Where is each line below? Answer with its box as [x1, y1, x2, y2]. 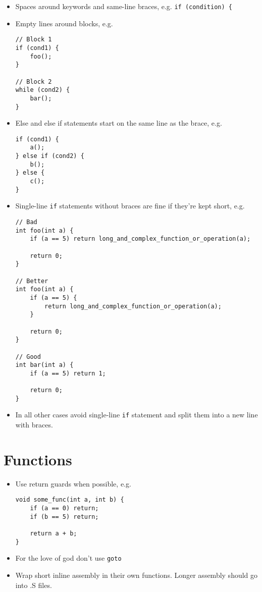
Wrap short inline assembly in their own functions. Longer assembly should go [15, 570, 258, 580]
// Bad [15, 219, 37, 226]
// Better [15, 277, 48, 285]
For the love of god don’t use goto [15, 553, 122, 563]
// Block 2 [15, 78, 52, 85]
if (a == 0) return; [30, 505, 99, 512]
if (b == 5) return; [30, 513, 99, 520]
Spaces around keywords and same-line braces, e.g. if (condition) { [15, 1, 232, 11]
